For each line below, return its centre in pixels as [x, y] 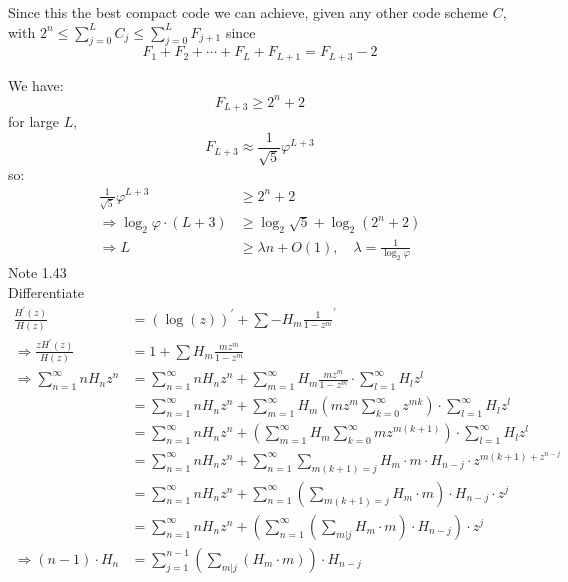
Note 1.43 [37, 272]
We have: [36, 84]
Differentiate [46, 292]
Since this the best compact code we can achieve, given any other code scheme [248, 12]
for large [34, 121]
